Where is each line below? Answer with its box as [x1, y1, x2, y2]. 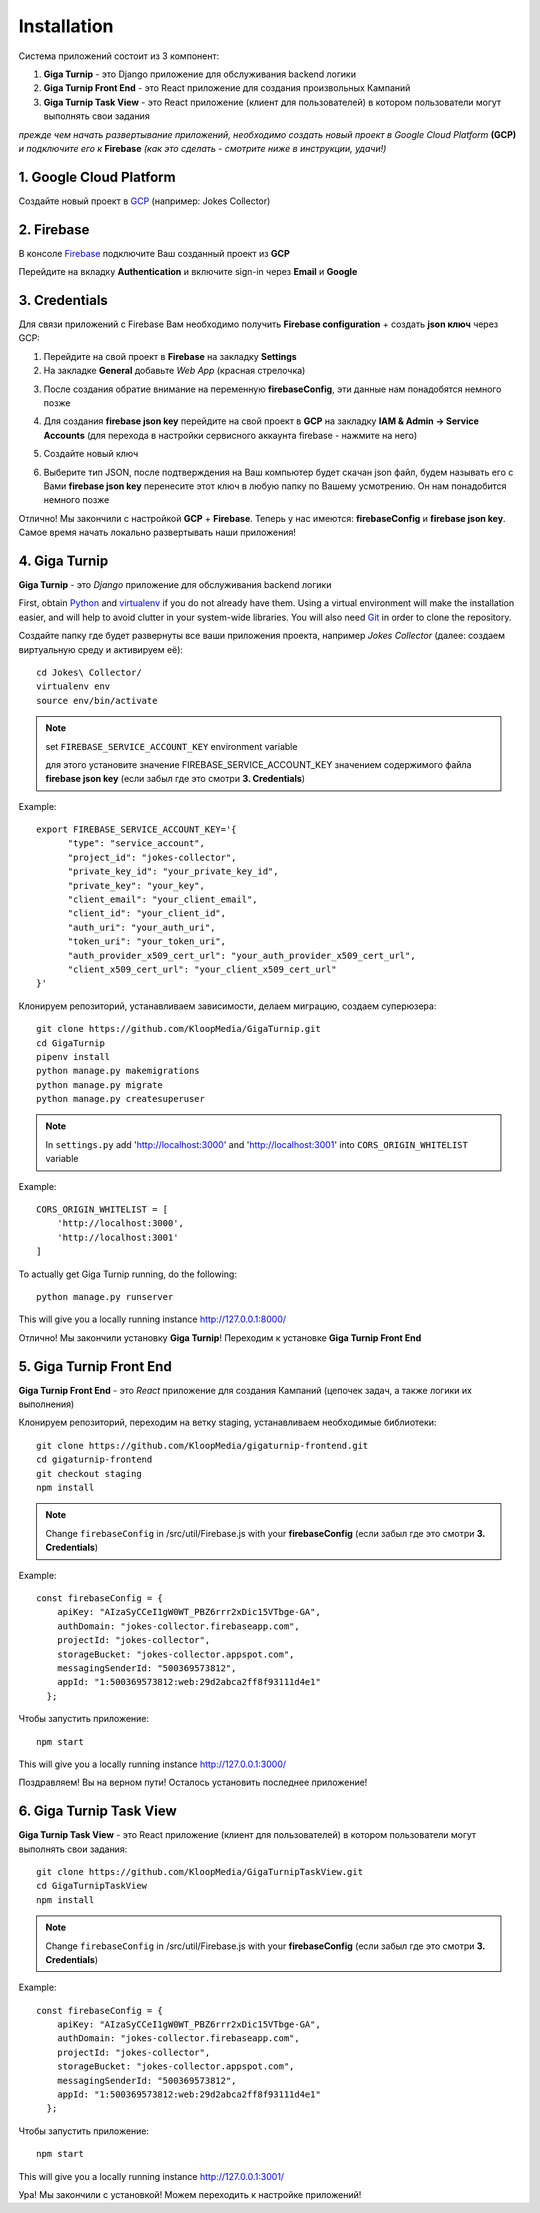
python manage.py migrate [36, 1079, 164, 1090]
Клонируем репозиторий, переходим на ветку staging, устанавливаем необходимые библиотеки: [18, 1416, 437, 1429]
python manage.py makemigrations [36, 1065, 200, 1077]
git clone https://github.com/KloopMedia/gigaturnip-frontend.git [36, 1440, 369, 1451]
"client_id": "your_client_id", [67, 908, 227, 919]
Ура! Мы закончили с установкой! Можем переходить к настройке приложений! [18, 2189, 362, 2200]
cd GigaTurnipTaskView [36, 1880, 148, 1892]
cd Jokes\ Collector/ [36, 666, 142, 678]
